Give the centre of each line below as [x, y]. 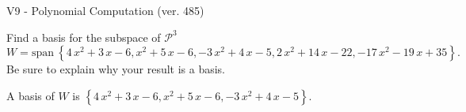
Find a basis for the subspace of [84, 37]
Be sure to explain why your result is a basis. [116, 69]
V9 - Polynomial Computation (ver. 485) [105, 10]
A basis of [31, 95]
